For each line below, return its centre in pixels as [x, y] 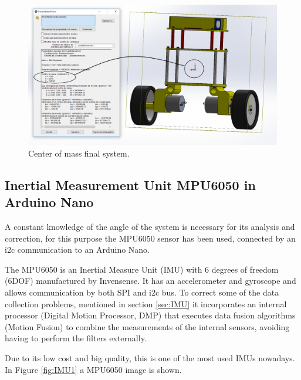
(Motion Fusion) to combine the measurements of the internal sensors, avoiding [147, 326]
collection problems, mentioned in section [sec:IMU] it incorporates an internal [146, 303]
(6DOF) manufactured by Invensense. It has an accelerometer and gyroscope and [150, 281]
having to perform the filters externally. [76, 338]
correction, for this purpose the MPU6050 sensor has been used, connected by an [150, 238]
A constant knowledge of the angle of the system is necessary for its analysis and [150, 227]
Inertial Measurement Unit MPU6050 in [130, 184]
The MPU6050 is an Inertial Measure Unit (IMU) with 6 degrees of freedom [142, 269]
